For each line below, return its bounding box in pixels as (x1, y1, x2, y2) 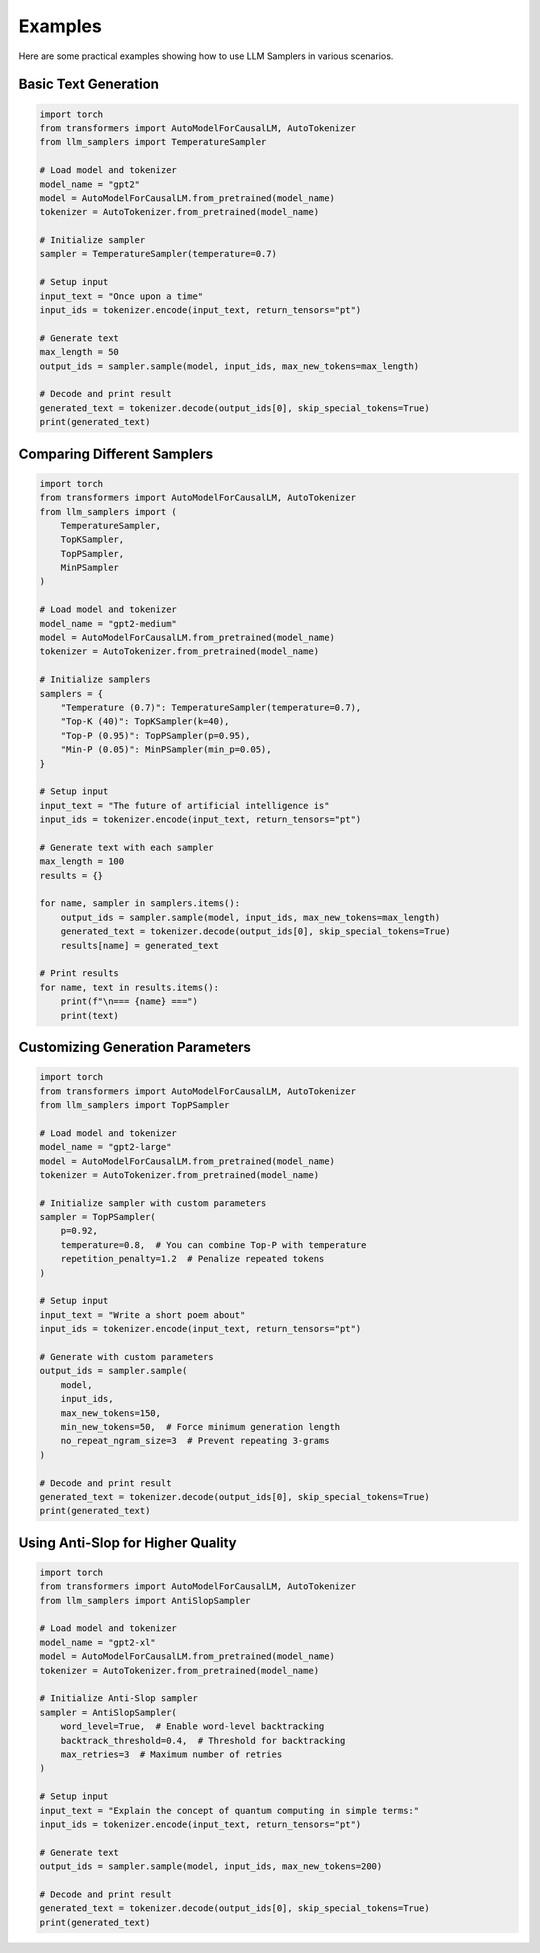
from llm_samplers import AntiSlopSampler (39, 1595, 251, 1606)
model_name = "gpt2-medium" (39, 618, 177, 629)
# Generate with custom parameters (39, 1351, 214, 1362)
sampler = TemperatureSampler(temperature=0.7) (39, 248, 277, 260)
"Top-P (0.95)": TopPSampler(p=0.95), (60, 730, 251, 741)
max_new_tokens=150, (60, 1407, 162, 1419)
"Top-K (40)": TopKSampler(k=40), (60, 716, 230, 727)
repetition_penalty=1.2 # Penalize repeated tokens (60, 1253, 325, 1265)
